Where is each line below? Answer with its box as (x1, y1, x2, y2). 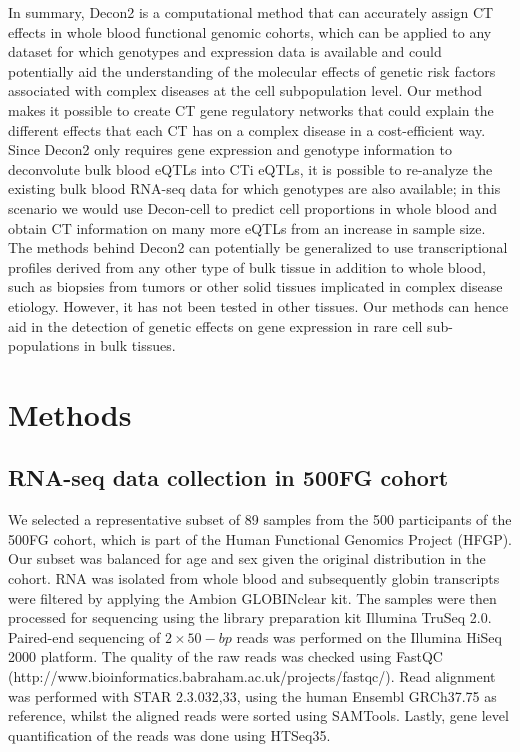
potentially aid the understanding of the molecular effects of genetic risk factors (8, 60, 496, 81)
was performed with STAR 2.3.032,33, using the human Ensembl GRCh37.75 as (8, 685, 497, 706)
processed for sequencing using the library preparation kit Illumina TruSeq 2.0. (8, 607, 492, 628)
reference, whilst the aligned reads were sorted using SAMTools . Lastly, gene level (8, 705, 509, 726)
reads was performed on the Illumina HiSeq (236, 626, 502, 647)
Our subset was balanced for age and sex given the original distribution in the (8, 548, 486, 569)
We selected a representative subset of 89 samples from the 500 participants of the (8, 509, 512, 530)
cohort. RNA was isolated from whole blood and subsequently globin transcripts (8, 568, 500, 589)
